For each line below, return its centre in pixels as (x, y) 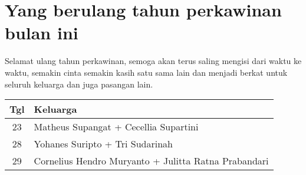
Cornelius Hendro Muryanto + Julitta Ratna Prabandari (151, 161)
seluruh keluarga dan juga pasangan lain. (79, 84)
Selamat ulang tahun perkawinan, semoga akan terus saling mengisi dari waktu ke (153, 61)
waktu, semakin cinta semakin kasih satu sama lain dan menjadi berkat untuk (146, 72)
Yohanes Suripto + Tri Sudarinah (103, 144)
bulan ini (42, 33)
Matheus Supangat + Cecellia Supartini (116, 127)
